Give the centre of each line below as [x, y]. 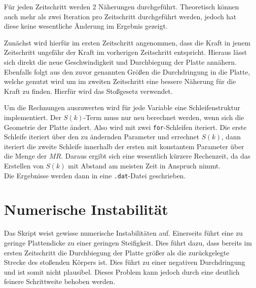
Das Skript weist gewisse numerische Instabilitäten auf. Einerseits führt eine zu [124, 233]
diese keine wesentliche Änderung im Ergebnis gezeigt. [86, 26]
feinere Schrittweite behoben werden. [60, 281]
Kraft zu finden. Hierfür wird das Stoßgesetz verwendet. [88, 91]
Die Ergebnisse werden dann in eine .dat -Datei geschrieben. [95, 175]
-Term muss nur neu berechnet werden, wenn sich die [164, 117]
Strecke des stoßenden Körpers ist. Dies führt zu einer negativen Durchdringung [125, 262]
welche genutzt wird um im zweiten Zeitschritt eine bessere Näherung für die [120, 81]
